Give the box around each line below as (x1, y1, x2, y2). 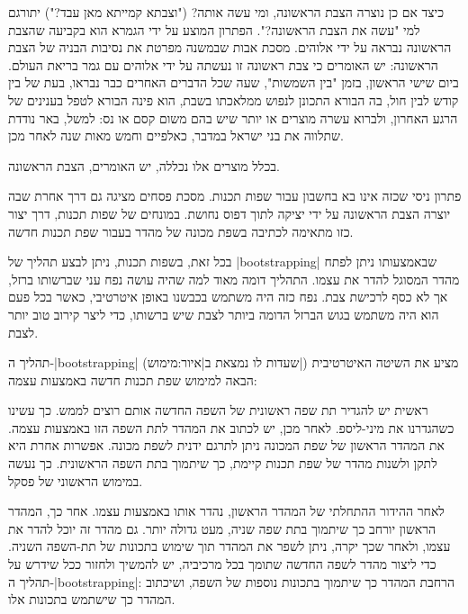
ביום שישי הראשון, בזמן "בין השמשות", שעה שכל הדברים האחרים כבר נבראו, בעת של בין (8, 73, 459, 92)
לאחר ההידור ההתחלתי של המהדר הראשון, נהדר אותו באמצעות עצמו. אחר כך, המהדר (8, 501, 445, 520)
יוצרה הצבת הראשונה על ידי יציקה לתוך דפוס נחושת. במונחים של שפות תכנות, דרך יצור (8, 203, 451, 222)
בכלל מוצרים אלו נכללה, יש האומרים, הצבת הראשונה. (8, 156, 280, 175)
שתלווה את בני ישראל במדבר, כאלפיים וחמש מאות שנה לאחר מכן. (8, 126, 344, 145)
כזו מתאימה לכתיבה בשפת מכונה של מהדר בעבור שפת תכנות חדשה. (8, 221, 354, 240)
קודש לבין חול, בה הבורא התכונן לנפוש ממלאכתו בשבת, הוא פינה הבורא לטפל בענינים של (8, 90, 459, 109)
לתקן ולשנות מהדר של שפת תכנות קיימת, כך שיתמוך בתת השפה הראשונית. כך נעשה (8, 454, 437, 473)
